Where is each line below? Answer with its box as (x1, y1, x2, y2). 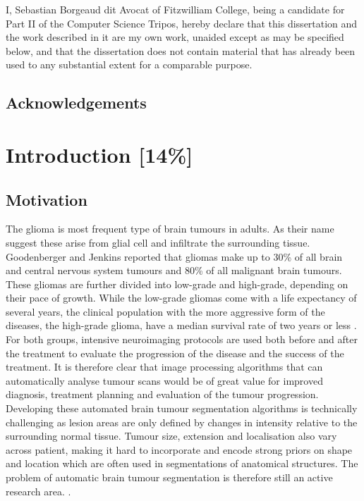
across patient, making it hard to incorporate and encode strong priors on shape (6, 442, 353, 457)
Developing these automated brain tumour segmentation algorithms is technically (6, 401, 358, 416)
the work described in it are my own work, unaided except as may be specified (6, 30, 344, 44)
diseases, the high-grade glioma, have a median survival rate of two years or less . (6, 318, 357, 333)
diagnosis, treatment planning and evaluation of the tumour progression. (6, 387, 319, 402)
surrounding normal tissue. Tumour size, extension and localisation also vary (6, 428, 337, 443)
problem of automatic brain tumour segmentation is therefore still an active (6, 470, 333, 485)
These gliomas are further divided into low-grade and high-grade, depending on (6, 276, 348, 291)
